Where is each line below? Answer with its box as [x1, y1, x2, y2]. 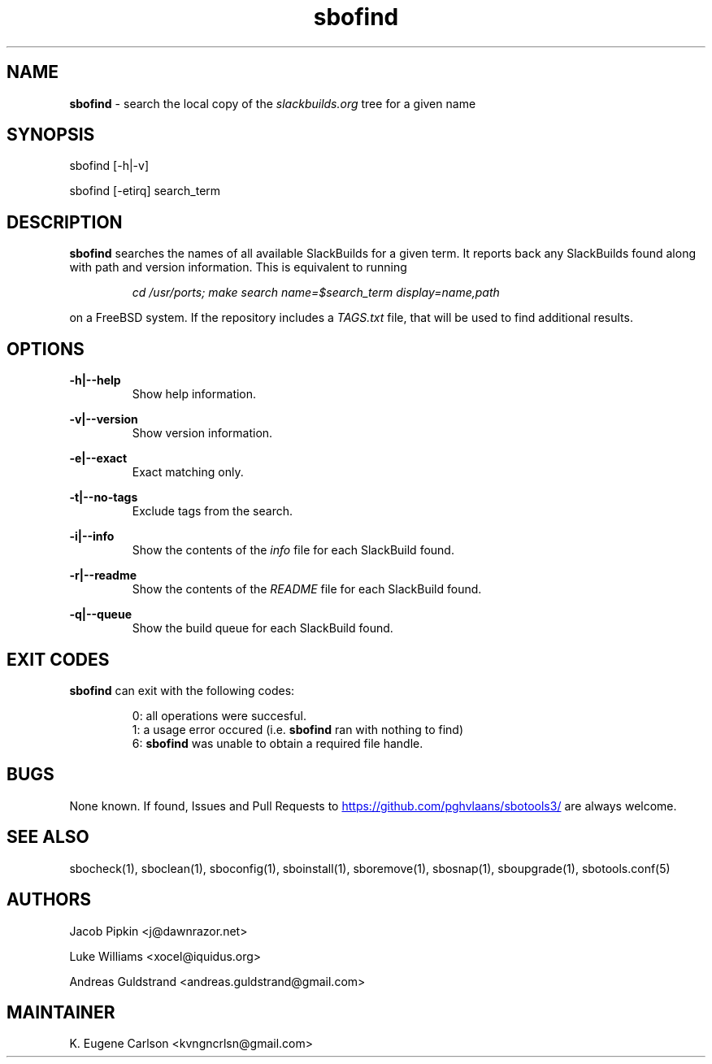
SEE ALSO [7, 827, 89, 848]
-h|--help [69, 373, 121, 388]
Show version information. [132, 426, 273, 441]
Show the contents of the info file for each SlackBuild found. [132, 543, 454, 558]
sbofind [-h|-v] [69, 159, 149, 173]
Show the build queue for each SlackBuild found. [132, 621, 393, 636]
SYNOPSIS [7, 124, 95, 145]
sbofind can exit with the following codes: [69, 683, 295, 697]
